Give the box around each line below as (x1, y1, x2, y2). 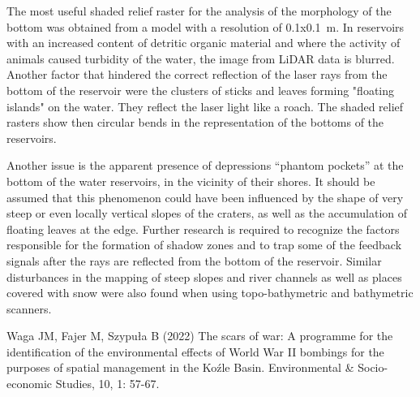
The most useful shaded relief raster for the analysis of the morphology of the (6, 2, 392, 19)
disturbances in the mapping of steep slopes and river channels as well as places (6, 268, 402, 285)
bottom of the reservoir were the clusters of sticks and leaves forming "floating (6, 81, 395, 98)
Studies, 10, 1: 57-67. (55, 375, 160, 392)
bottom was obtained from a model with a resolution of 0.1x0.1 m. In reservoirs (6, 18, 405, 35)
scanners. (6, 300, 52, 317)
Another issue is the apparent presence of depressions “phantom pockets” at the (6, 157, 404, 174)
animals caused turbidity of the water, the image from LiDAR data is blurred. (6, 50, 395, 67)
